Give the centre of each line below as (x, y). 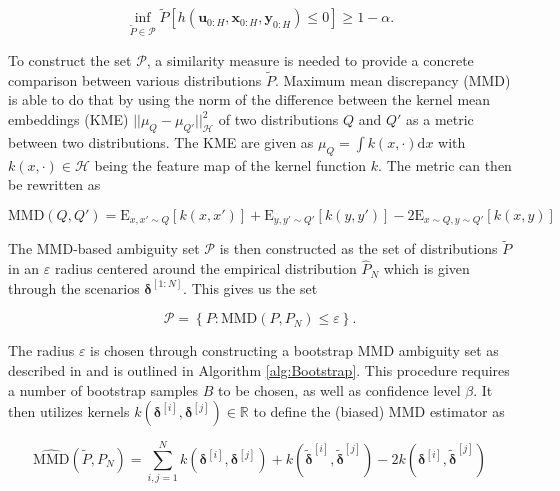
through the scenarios (74, 287)
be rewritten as (54, 184)
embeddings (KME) (68, 119)
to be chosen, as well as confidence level (339, 389)
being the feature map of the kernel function (230, 164)
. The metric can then (445, 164)
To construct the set (70, 60)
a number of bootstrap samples (103, 389)
